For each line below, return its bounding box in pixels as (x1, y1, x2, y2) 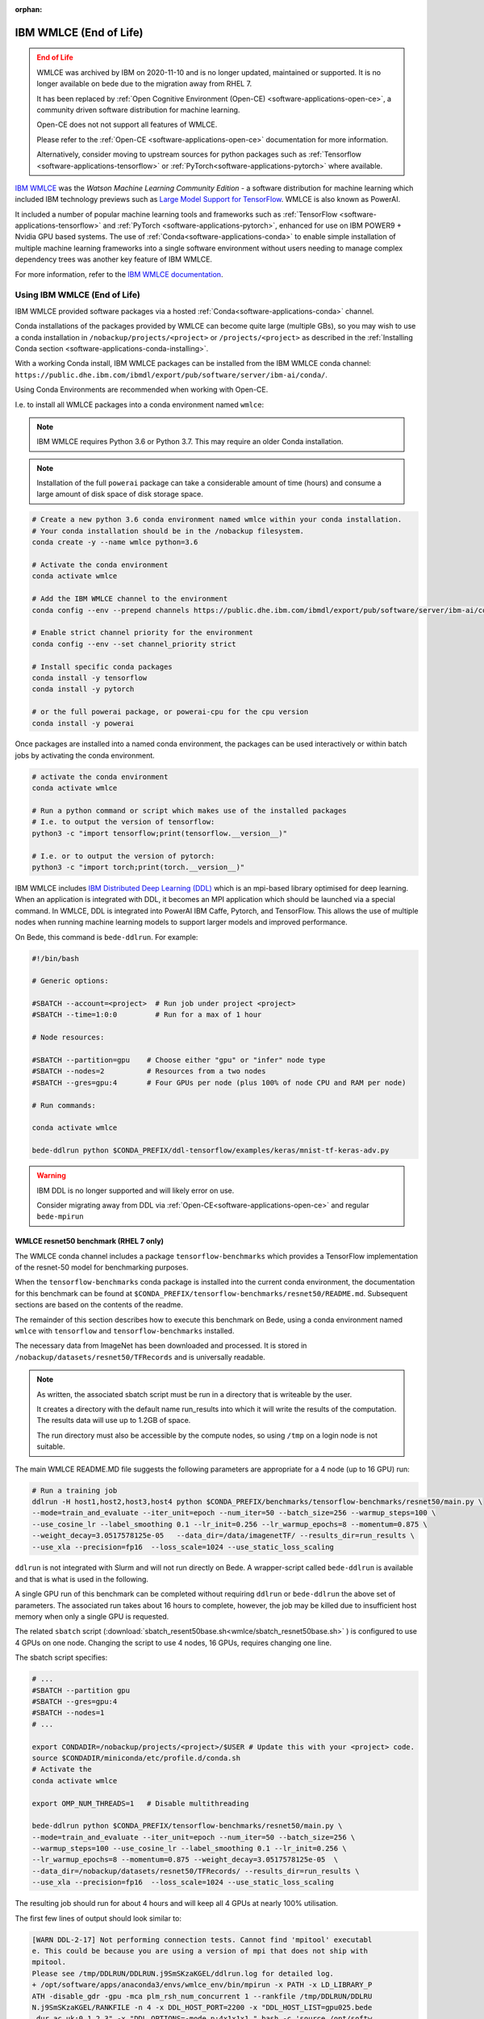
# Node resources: (31, 1033, 105, 1042)
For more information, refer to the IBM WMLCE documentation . (15, 269, 223, 279)
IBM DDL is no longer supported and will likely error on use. (36, 1186, 235, 1195)
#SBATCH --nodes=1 (31, 1708, 105, 1718)
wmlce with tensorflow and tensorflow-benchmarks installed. (15, 1326, 235, 1336)
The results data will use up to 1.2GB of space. (36, 1416, 191, 1425)
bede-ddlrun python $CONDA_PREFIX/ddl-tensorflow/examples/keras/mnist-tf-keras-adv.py (31, 1146, 390, 1155)
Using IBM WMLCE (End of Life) (15, 289, 140, 300)
